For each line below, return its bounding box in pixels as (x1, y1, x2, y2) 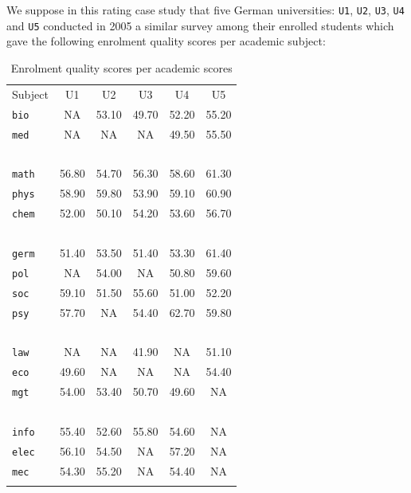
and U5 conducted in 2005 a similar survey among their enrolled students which (6, 17, 394, 33)
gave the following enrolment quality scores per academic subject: (6, 33, 326, 49)
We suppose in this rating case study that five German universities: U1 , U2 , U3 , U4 (6, 2, 405, 18)
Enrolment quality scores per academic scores (10, 59, 233, 76)
